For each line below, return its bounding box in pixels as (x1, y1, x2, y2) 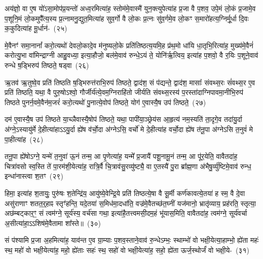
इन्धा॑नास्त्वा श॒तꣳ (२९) (5, 171, 63, 181)
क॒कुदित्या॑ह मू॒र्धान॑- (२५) (5, 23, 67, 34)
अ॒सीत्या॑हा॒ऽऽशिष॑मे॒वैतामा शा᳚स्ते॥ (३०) (5, 217, 101, 228)
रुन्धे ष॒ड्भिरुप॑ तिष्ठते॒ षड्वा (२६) (5, 59, 89, 70)
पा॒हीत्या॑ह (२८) (5, 134, 44, 144)
